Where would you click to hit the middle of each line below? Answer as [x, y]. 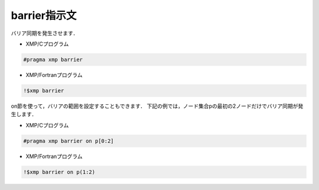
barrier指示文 [44, 15]
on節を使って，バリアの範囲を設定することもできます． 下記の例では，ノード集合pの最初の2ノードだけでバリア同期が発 [157, 106]
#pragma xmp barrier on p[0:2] [69, 141]
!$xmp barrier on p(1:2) [59, 172]
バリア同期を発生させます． [45, 33]
